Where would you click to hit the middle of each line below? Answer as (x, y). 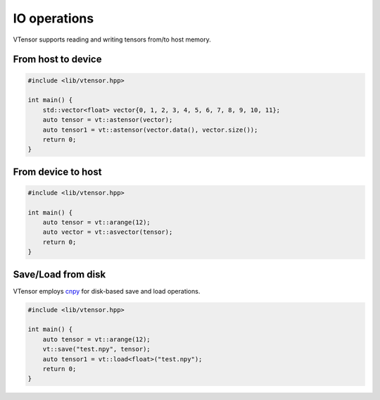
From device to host (57, 171)
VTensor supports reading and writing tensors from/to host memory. (112, 39)
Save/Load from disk (59, 274)
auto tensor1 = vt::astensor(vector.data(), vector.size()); (150, 130)
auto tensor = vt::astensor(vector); (108, 120)
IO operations (53, 18)
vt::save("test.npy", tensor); (96, 349)
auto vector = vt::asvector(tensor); (108, 232)
